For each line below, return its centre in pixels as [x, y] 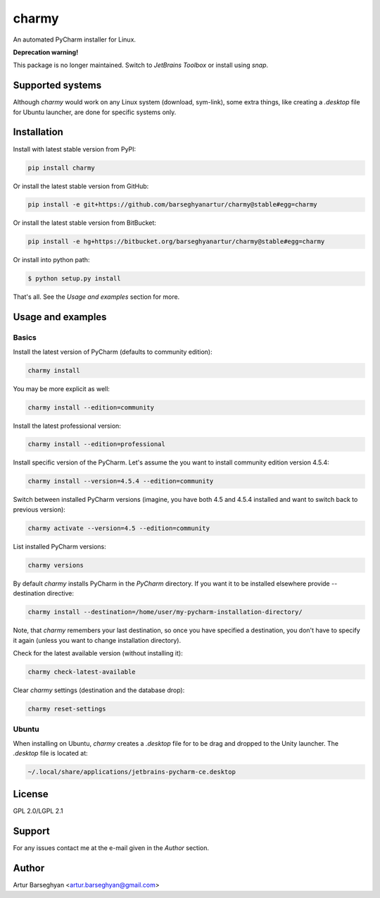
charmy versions [56, 565]
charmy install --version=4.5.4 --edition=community [121, 481]
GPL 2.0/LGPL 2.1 [38, 811]
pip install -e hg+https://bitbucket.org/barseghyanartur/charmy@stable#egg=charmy [176, 242]
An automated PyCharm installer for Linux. [75, 39]
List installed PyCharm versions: [59, 546]
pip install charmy [61, 168]
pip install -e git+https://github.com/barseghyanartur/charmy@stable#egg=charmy [173, 205]
